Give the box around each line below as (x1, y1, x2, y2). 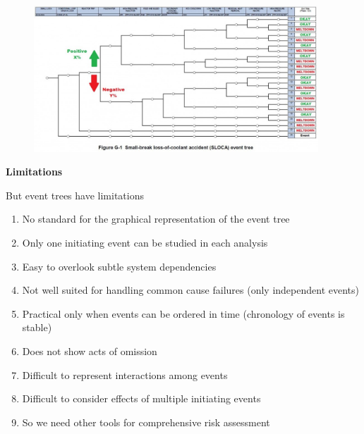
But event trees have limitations (6, 187, 144, 202)
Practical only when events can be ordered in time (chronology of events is (22, 306, 345, 321)
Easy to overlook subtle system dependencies (22, 259, 217, 273)
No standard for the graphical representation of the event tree (22, 211, 290, 226)
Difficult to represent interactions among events (22, 367, 228, 382)
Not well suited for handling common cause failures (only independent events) (22, 283, 359, 297)
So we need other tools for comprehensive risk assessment (22, 414, 270, 429)
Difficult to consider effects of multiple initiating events (22, 391, 261, 406)
